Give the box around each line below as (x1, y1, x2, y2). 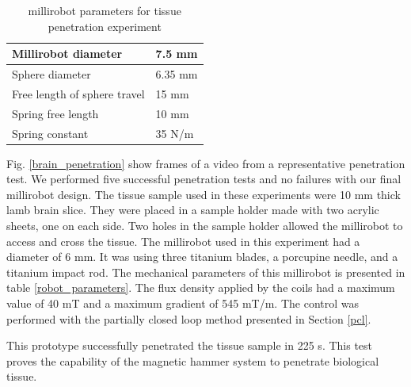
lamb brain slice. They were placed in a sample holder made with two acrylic (6, 201, 379, 218)
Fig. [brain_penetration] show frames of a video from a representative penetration (6, 155, 405, 171)
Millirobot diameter (12, 45, 123, 62)
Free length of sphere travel (12, 85, 145, 102)
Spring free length (12, 105, 99, 121)
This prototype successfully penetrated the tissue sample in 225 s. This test (6, 337, 373, 354)
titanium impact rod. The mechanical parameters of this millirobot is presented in (6, 263, 405, 280)
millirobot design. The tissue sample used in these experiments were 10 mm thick (6, 186, 401, 202)
